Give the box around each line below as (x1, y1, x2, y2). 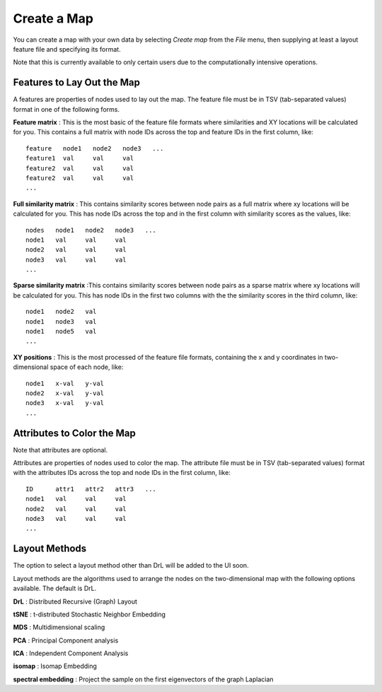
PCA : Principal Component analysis (13, 636, 119, 645)
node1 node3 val (25, 317, 97, 325)
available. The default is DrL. (13, 584, 97, 593)
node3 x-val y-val (25, 399, 105, 407)
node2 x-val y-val (25, 389, 105, 397)
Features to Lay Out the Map (13, 76, 141, 88)
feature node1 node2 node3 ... (25, 144, 164, 152)
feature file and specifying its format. (13, 45, 121, 53)
